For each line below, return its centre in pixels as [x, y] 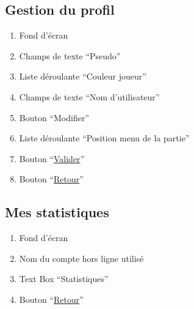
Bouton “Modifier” [54, 117]
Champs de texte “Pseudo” [70, 55]
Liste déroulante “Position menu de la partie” [104, 138]
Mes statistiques [57, 212]
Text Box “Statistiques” [64, 279]
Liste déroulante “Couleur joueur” [83, 76]
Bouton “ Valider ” [52, 158]
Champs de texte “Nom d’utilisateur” [89, 96]
